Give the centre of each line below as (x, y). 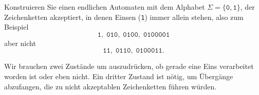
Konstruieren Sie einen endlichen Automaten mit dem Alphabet (105, 7)
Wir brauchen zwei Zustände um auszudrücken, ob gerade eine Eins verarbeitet (129, 66)
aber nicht (20, 43)
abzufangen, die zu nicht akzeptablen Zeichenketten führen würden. (110, 86)
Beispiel (16, 27)
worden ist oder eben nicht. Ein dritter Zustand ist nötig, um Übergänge (119, 76)
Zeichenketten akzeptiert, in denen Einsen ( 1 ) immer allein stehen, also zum (124, 17)
